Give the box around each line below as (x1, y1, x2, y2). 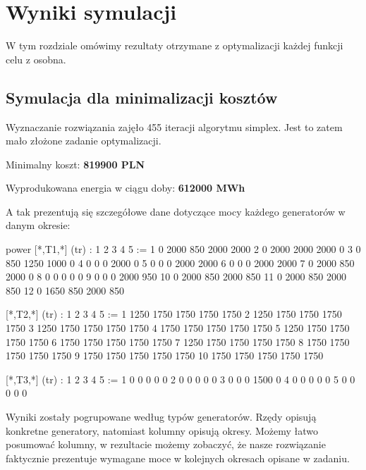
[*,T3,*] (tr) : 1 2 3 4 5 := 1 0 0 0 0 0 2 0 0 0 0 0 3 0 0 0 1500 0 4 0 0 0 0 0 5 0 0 (6, 371, 355, 386)
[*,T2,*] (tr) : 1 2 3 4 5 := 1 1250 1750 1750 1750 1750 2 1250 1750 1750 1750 (6, 307, 342, 321)
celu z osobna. (6, 51, 66, 66)
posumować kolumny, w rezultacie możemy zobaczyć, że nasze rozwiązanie (6, 437, 326, 452)
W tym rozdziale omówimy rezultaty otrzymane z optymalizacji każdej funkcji (6, 38, 343, 53)
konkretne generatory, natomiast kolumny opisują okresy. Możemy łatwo (6, 423, 318, 438)
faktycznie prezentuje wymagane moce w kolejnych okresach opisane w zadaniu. (6, 450, 350, 465)
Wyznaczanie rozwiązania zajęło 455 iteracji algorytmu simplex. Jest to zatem (6, 119, 343, 134)
